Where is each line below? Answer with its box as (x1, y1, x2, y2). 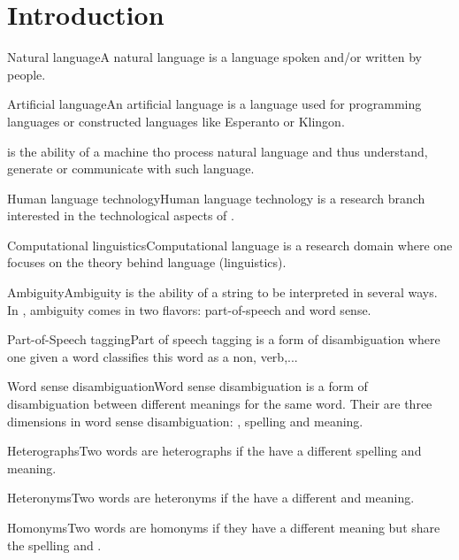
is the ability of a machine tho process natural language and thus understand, (7, 142, 428, 160)
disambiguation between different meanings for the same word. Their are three (7, 395, 432, 413)
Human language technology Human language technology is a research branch (7, 188, 425, 207)
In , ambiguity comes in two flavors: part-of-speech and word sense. (7, 300, 371, 318)
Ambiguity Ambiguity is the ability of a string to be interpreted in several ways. (7, 283, 438, 302)
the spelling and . (7, 535, 102, 554)
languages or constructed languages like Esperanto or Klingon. (7, 111, 345, 130)
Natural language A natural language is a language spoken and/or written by (7, 48, 422, 66)
